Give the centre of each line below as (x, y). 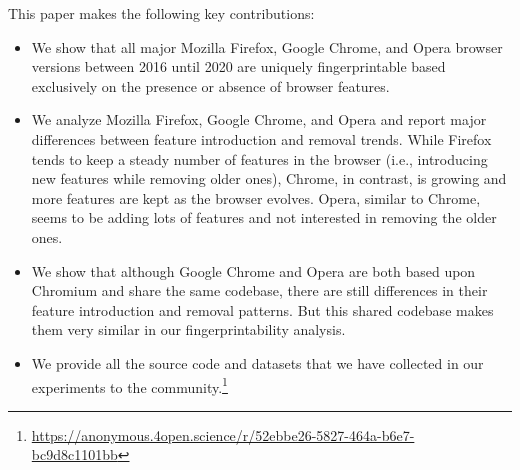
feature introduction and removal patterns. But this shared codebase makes (262, 309)
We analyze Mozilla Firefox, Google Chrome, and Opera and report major (259, 119)
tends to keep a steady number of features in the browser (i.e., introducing (259, 158)
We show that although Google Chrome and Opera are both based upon (253, 270)
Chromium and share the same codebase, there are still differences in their (259, 290)
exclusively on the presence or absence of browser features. (210, 85)
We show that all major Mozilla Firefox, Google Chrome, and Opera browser (267, 46)
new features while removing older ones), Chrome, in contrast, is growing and (269, 178)
